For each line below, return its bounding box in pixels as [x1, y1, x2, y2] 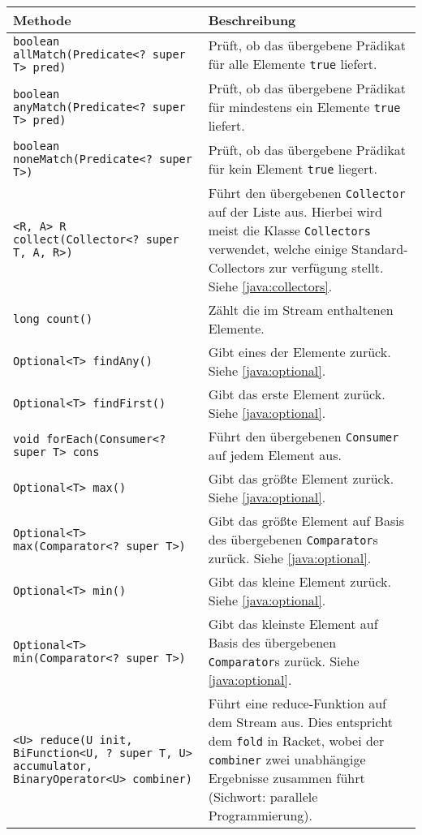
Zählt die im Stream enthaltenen [208, 300, 394, 319]
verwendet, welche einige [208, 239, 347, 258]
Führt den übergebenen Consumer [208, 427, 399, 445]
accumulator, [13, 759, 93, 773]
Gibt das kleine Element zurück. [208, 572, 392, 591]
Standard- [351, 239, 408, 258]
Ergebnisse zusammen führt [208, 768, 365, 787]
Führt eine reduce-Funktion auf [208, 694, 387, 712]
